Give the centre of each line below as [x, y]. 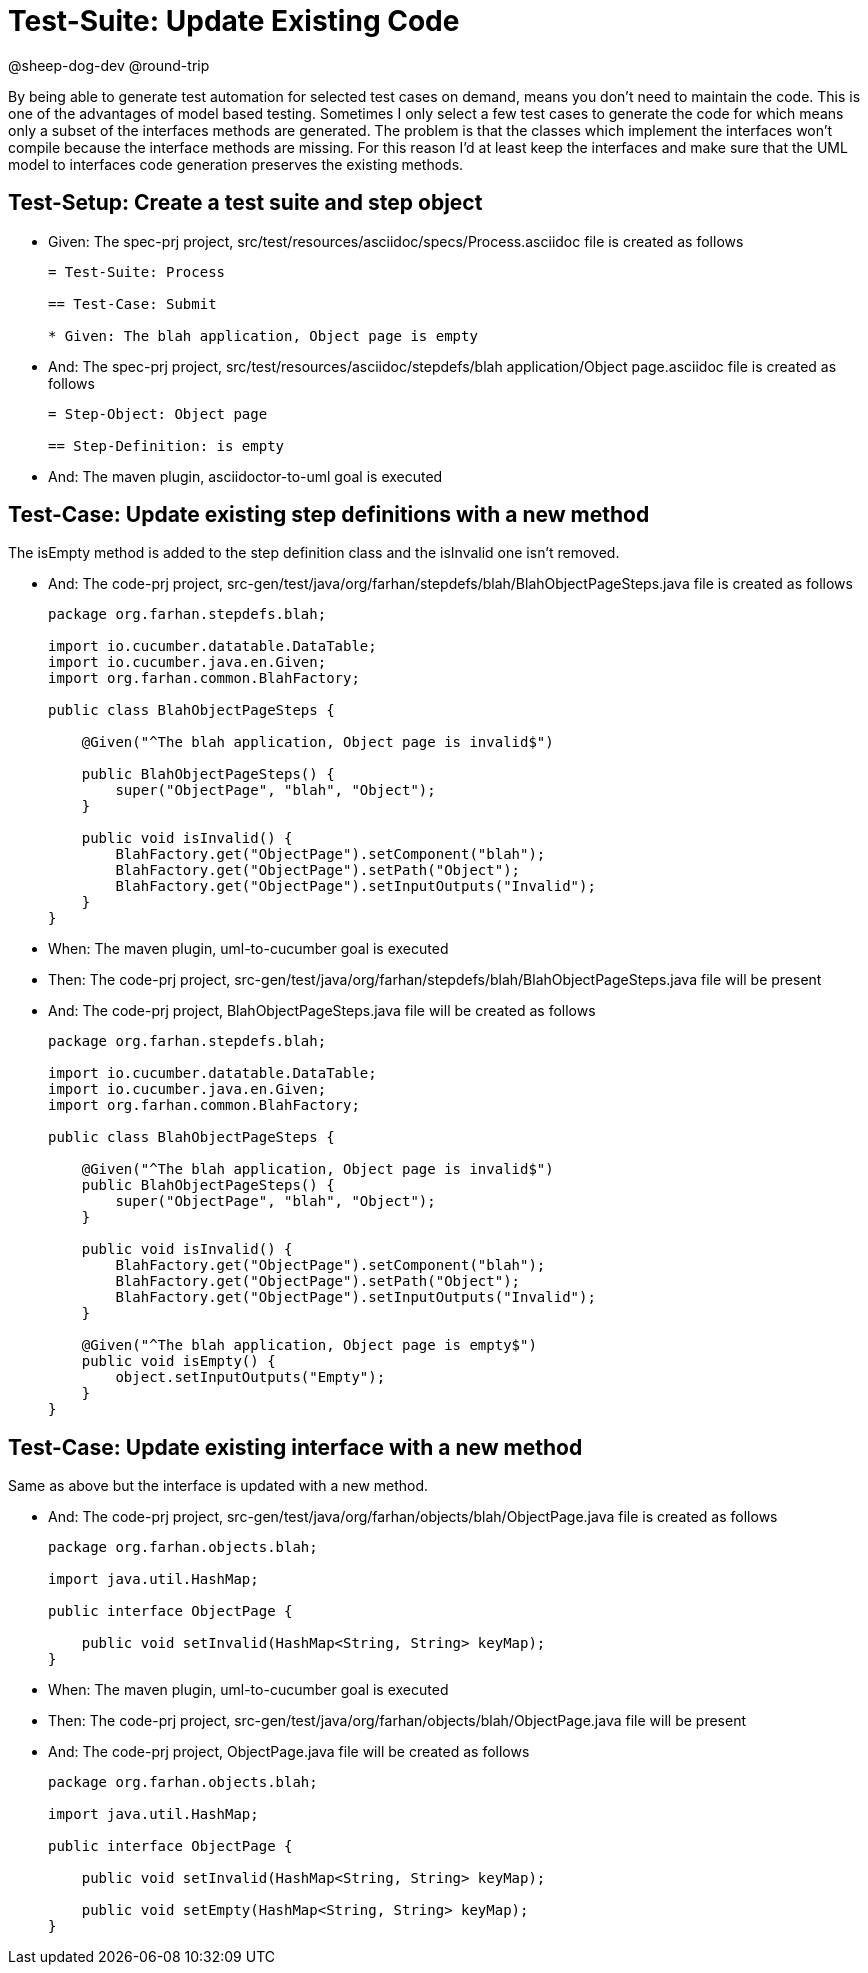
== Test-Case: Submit [132, 303]
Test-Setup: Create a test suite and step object [245, 203]
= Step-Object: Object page [158, 413]
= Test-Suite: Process [137, 271]
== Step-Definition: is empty [166, 445]
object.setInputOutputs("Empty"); [250, 1377]
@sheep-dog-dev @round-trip [109, 65]
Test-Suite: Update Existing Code [234, 21]
